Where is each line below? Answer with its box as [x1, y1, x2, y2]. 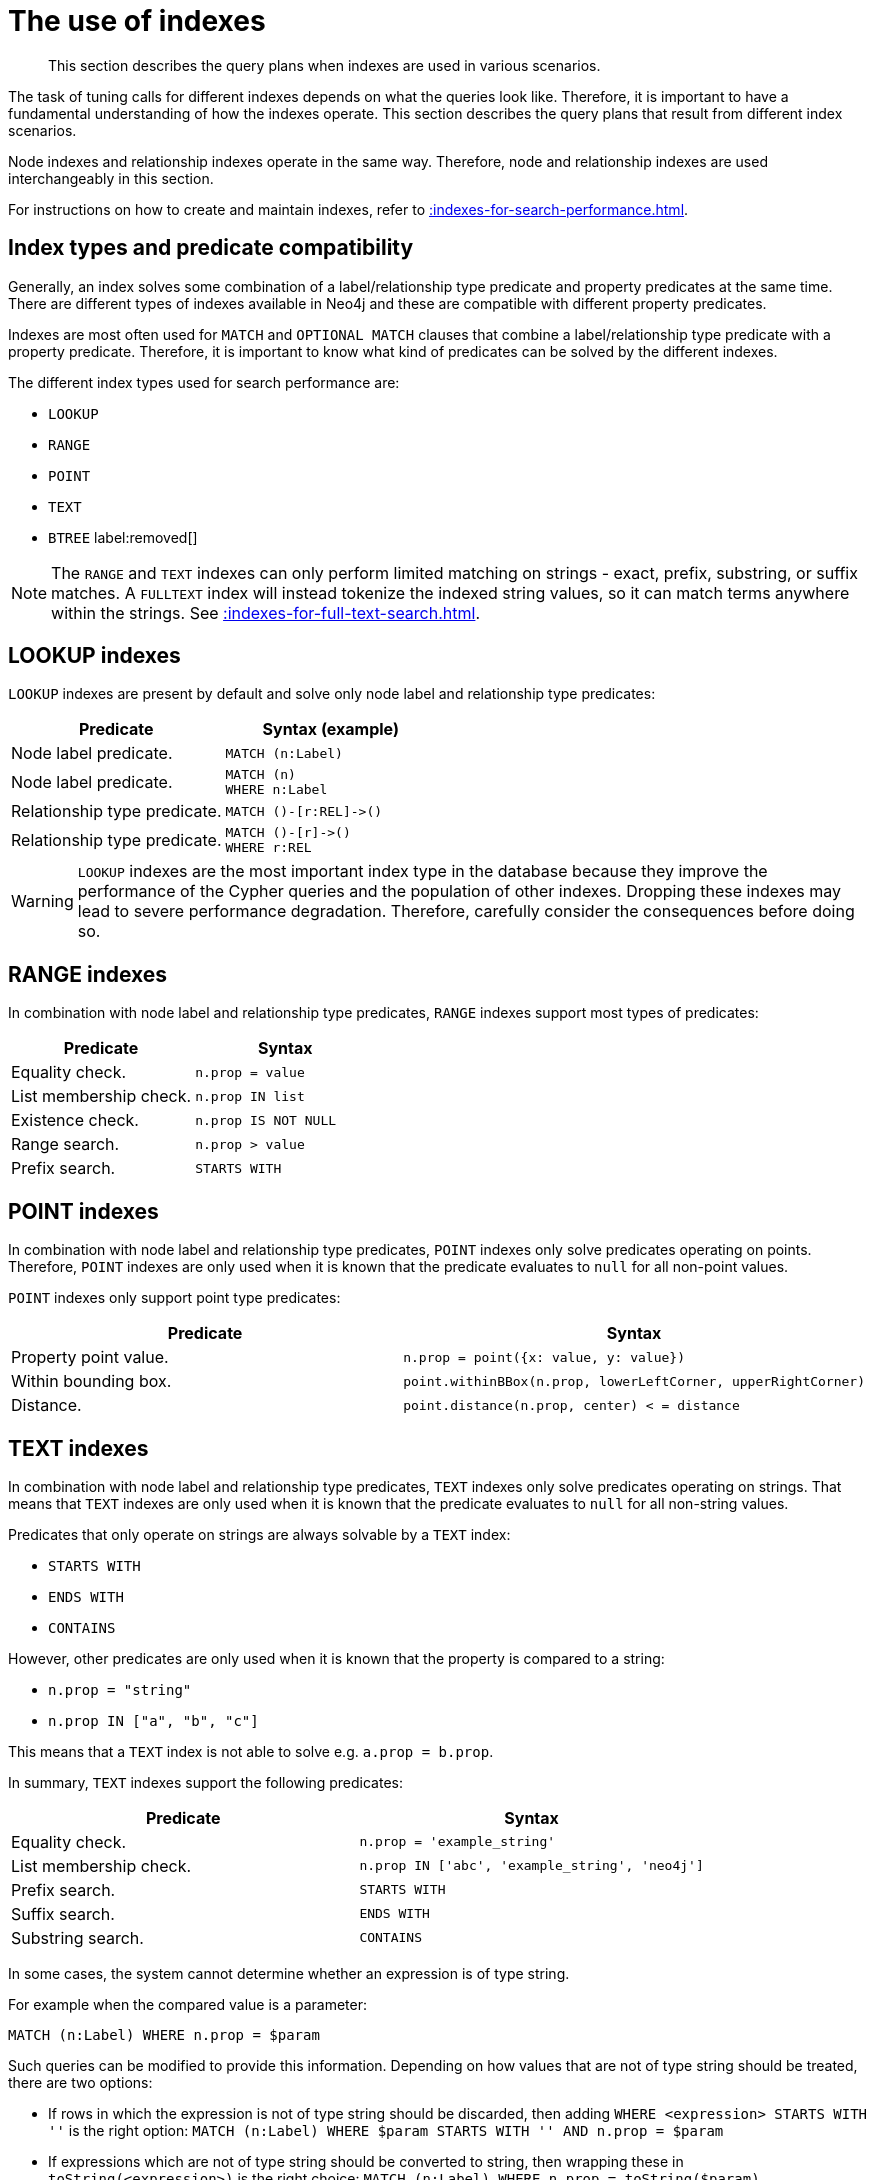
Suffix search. [11, 1903, 115, 1924]
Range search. [11, 1134, 120, 1155]
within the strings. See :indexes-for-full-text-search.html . [51, 602, 481, 623]
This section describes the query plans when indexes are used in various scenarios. [48, 56, 601, 74]
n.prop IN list [195, 1088, 305, 1104]
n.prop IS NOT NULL [195, 1112, 337, 1128]
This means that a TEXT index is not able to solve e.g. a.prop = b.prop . [8, 1742, 494, 1760]
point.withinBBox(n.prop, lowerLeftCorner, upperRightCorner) [403, 1373, 865, 1389]
